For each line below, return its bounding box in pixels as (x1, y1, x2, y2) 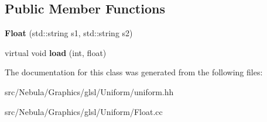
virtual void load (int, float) (5, 46, 107, 58)
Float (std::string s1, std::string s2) (5, 27, 133, 39)
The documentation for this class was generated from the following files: (5, 66, 263, 78)
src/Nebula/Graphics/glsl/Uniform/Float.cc (5, 105, 163, 117)
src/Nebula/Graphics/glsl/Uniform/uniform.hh (5, 85, 174, 97)
